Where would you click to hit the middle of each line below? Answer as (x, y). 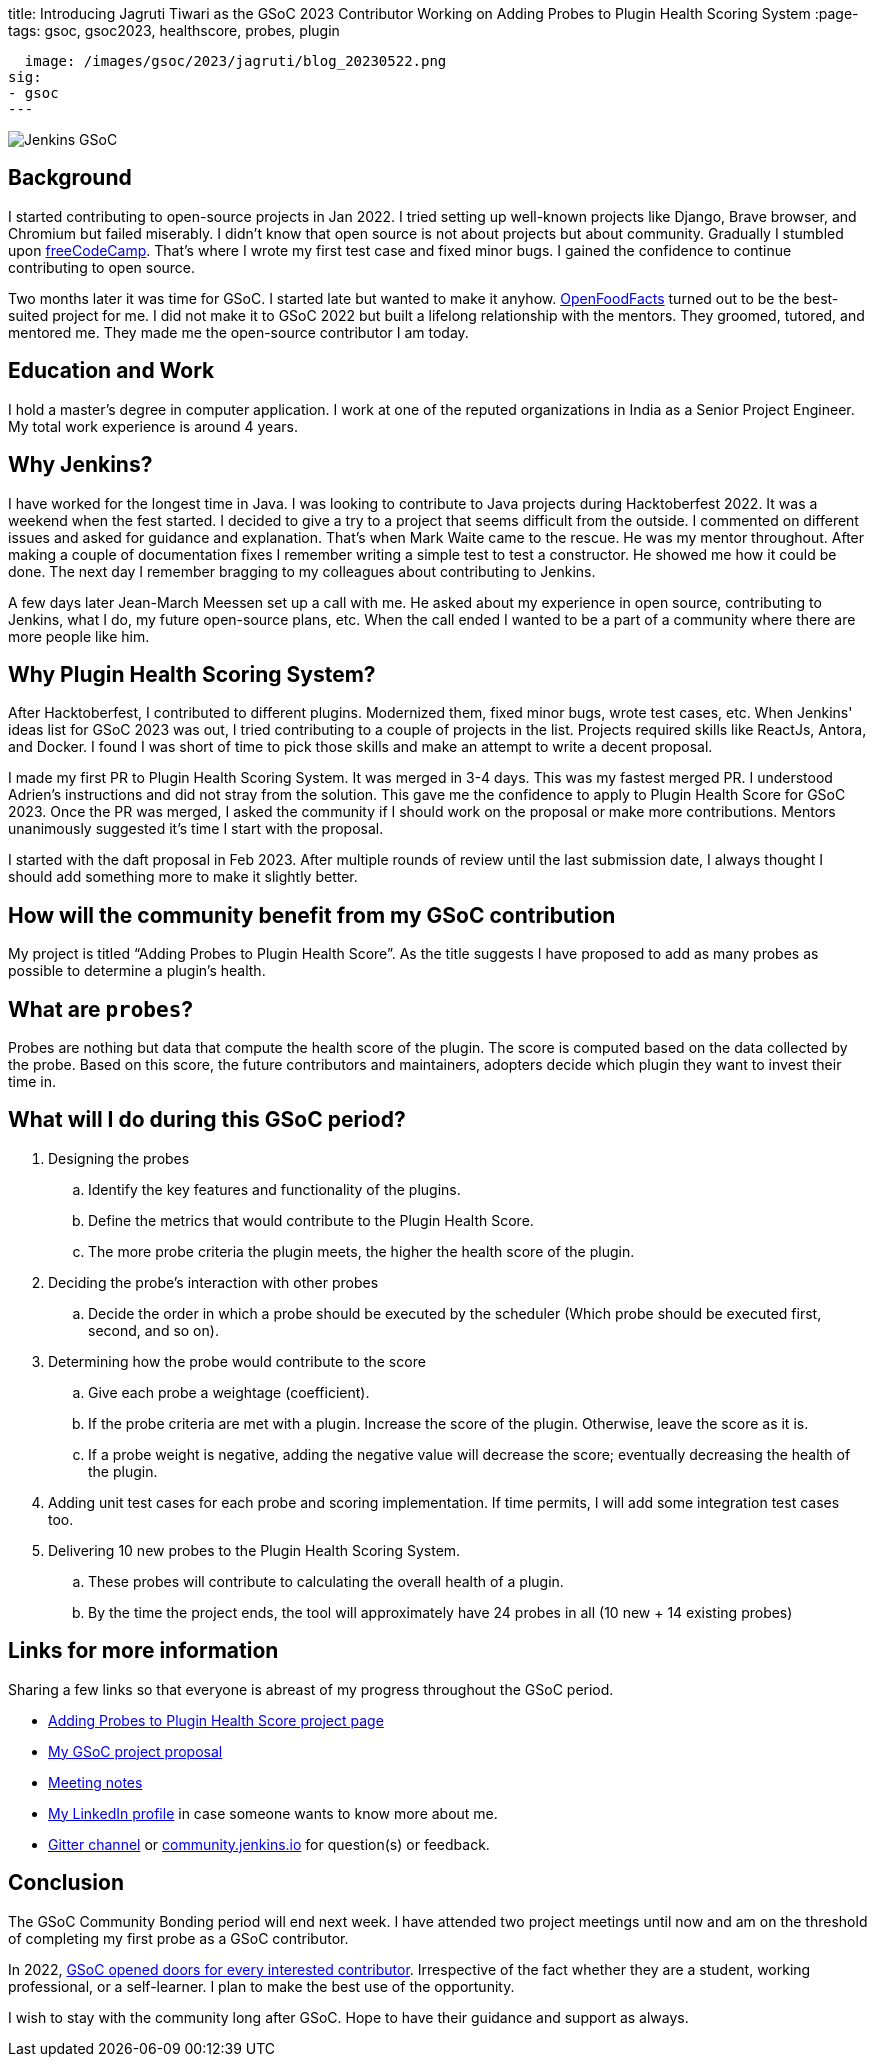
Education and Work (111, 371)
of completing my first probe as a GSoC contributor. (178, 1938)
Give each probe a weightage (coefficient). (229, 1392)
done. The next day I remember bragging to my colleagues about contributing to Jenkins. (302, 571)
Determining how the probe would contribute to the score (237, 1361)
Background (70, 178)
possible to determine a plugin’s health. (137, 971)
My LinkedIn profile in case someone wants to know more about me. (273, 1813)
